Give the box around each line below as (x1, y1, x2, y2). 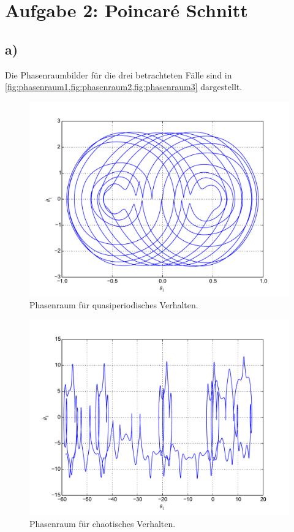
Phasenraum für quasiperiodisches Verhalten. (29, 298, 198, 311)
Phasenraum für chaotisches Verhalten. (29, 517, 176, 530)
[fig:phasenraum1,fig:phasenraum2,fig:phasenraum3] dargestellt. (5, 80, 243, 93)
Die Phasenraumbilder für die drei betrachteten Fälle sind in (5, 68, 232, 81)
